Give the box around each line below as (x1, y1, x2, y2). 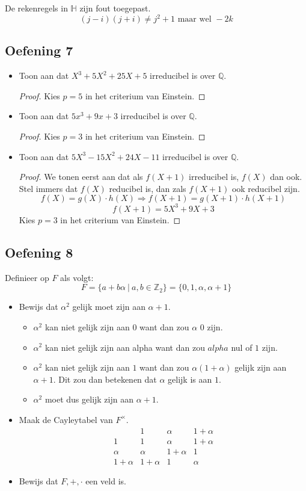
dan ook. (270, 170, 302, 183)
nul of (231, 341, 252, 353)
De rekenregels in (5, 2, 68, 14)
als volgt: (60, 271, 94, 283)
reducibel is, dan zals (109, 182, 186, 194)
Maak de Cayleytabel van (19, 413, 113, 425)
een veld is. (85, 474, 126, 487)
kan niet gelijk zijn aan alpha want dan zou (44, 341, 205, 353)
